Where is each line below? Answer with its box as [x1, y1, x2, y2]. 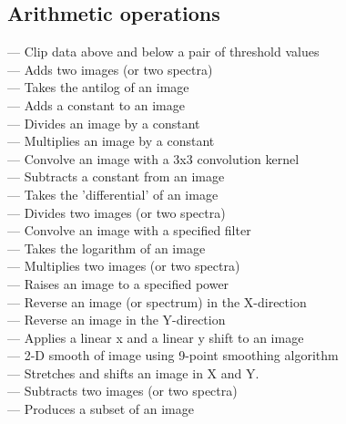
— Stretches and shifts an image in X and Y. [7, 363, 259, 382]
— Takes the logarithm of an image [7, 238, 206, 257]
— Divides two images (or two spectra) [7, 202, 226, 222]
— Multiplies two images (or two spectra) [7, 256, 240, 275]
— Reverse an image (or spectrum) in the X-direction [7, 292, 307, 311]
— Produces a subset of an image [7, 399, 195, 419]
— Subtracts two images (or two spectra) [7, 381, 238, 400]
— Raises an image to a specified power [7, 274, 229, 293]
